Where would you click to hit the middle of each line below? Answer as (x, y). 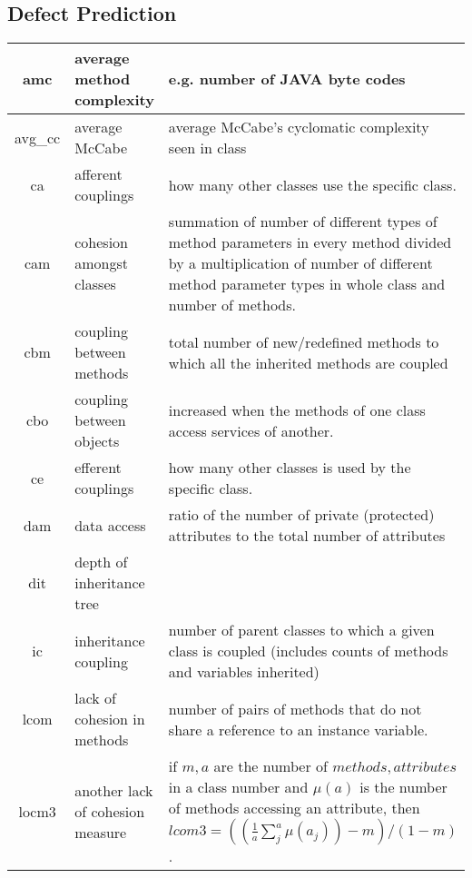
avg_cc (38, 137)
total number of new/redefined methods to (304, 341)
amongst (101, 263)
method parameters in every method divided (310, 242)
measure (101, 832)
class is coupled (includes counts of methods (308, 651)
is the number (403, 787)
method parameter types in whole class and (307, 284)
